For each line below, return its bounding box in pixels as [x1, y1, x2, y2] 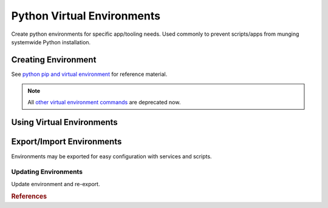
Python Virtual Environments [11, 9, 161, 22]
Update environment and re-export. [11, 180, 100, 187]
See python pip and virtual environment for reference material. [11, 70, 168, 78]
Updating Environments [11, 167, 83, 176]
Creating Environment [11, 55, 97, 65]
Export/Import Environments [11, 136, 122, 147]
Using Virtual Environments [11, 117, 118, 127]
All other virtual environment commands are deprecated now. [27, 98, 181, 106]
